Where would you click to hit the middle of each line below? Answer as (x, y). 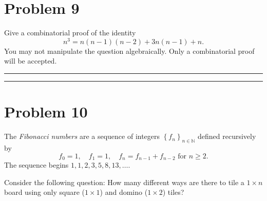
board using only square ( (44, 192)
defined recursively (227, 136)
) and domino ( (124, 192)
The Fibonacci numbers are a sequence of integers (82, 136)
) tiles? (173, 192)
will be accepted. (31, 61)
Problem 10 (46, 112)
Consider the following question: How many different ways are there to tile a (124, 182)
